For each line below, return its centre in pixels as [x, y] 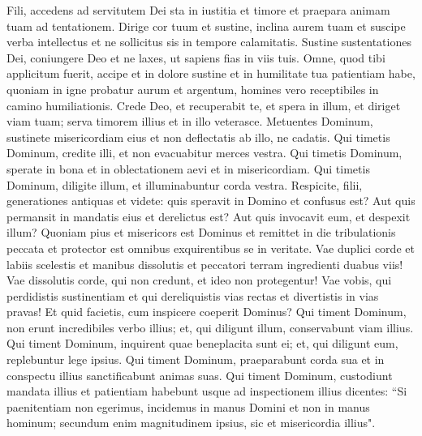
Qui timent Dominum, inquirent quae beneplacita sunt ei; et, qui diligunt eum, [202, 343]
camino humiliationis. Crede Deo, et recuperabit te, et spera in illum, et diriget [204, 105]
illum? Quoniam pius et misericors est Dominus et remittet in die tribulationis [201, 232]
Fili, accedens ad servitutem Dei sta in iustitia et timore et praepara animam [198, 10]
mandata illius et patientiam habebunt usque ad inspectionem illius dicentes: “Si [207, 391]
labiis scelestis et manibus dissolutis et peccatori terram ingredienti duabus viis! [205, 264]
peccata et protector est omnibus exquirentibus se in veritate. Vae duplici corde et [211, 248]
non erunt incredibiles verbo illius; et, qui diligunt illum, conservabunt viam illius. [210, 327]
